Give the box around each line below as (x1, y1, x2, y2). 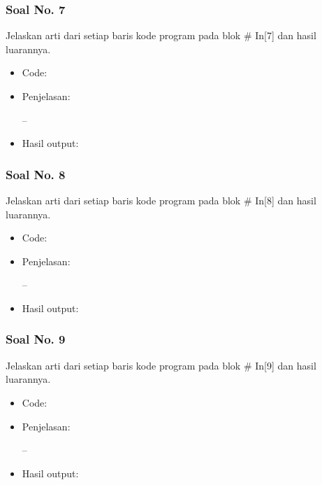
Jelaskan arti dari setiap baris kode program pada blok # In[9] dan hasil (6, 358, 316, 372)
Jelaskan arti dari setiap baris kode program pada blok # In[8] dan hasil (6, 193, 316, 207)
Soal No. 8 (6, 165, 66, 183)
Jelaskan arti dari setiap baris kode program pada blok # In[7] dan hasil (6, 28, 316, 43)
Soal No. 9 (6, 330, 66, 348)
